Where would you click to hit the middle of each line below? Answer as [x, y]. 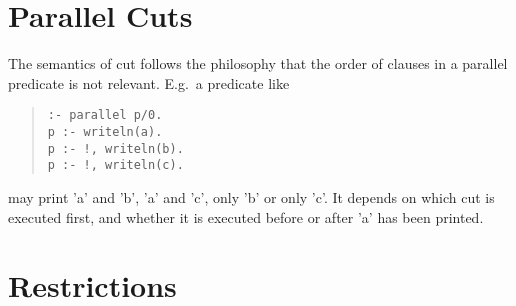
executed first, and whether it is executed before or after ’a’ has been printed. [246, 216]
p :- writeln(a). [105, 131]
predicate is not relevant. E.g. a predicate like [149, 82]
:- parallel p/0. [105, 115]
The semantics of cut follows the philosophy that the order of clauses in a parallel [258, 63]
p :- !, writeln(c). [115, 165]
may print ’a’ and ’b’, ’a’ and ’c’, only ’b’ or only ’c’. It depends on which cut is [251, 196]
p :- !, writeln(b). [115, 148]
